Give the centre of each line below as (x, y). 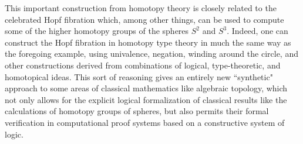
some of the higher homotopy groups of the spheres (97, 31)
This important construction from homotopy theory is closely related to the (141, 8)
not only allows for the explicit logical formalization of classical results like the (146, 99)
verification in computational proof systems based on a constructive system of (145, 122)
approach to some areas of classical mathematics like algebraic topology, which (146, 88)
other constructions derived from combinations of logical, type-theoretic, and (143, 65)
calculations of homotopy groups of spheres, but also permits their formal (137, 111)
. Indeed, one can (257, 31)
